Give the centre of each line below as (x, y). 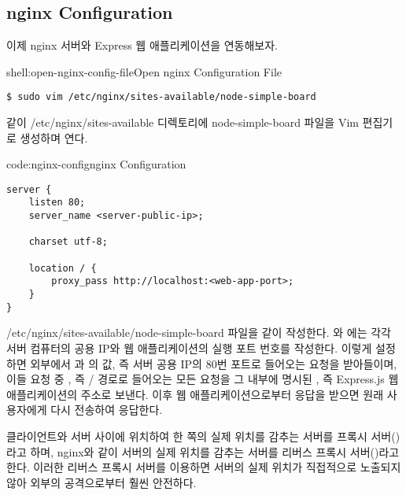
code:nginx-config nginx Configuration (96, 164)
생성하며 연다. (54, 137)
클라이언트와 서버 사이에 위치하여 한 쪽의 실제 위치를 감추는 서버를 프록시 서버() (203, 436)
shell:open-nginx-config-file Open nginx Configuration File (144, 71)
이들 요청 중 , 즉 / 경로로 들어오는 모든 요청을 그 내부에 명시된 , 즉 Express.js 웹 (203, 379)
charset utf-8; (68, 242)
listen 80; (57, 203)
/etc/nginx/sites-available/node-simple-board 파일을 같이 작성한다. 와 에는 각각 (199, 332)
